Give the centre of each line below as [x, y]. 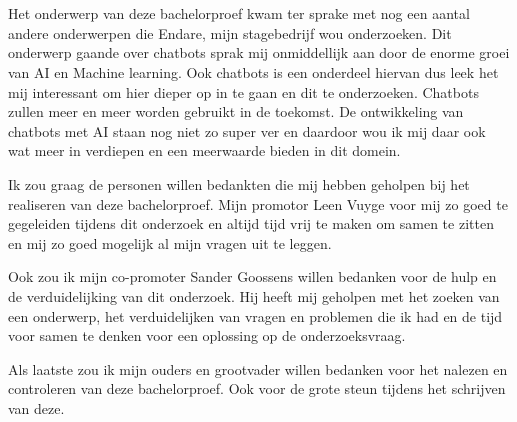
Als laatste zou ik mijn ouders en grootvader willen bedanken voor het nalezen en [258, 368]
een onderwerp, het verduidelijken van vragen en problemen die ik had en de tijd [255, 315]
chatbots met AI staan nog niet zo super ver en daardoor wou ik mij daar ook [247, 130]
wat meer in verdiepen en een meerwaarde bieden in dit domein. [204, 150]
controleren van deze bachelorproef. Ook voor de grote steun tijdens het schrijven [257, 388]
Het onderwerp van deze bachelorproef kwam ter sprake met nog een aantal [239, 13]
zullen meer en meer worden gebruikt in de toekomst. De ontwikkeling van [236, 111]
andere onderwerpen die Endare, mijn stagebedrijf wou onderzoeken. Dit [230, 32]
